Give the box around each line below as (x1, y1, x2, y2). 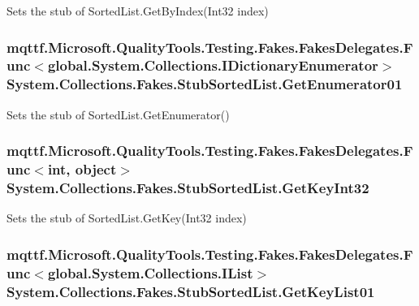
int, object (47, 159, 117, 179)
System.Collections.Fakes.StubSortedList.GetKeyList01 (6, 281, 375, 301)
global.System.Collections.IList (47, 262, 253, 282)
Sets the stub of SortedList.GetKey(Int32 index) (6, 209, 247, 226)
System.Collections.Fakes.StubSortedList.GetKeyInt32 (6, 178, 369, 198)
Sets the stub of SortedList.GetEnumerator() (6, 106, 230, 123)
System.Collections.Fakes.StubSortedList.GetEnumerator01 (6, 74, 403, 94)
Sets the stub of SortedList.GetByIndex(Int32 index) (6, 2, 269, 19)
